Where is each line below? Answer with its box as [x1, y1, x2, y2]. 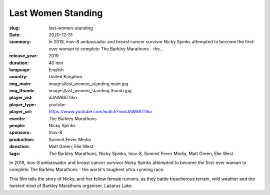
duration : [9, 60, 29, 66]
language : [9, 66, 31, 72]
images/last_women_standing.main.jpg [48, 80, 128, 87]
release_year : [9, 53, 38, 59]
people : [9, 123, 26, 129]
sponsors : [9, 130, 31, 136]
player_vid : [9, 95, 32, 101]
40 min [48, 60, 63, 66]
